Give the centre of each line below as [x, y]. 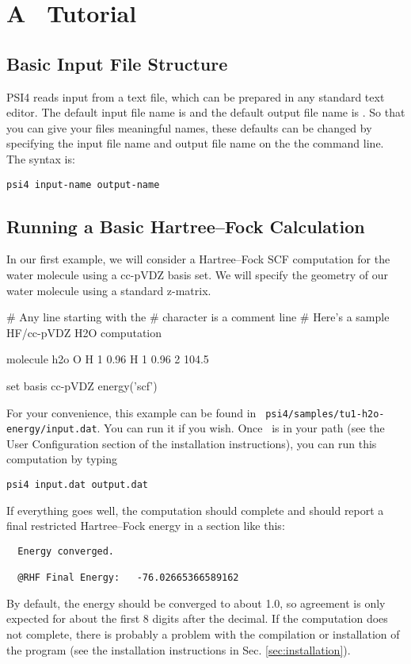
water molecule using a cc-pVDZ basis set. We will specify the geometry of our [198, 274]
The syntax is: [41, 158]
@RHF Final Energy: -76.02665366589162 [128, 578]
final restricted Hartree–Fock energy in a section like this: [146, 526]
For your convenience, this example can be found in [131, 412]
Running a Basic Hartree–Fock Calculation [186, 226]
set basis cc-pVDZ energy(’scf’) [82, 385]
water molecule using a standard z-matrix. [109, 290]
